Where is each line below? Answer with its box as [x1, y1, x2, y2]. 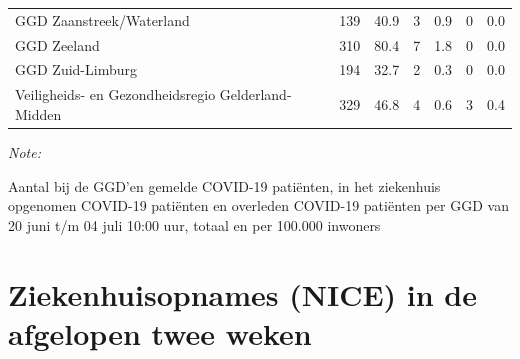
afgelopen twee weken [8, 312, 312, 353]
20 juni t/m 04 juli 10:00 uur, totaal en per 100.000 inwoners [8, 214, 381, 235]
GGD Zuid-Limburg [15, 59, 137, 80]
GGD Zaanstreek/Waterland [15, 9, 190, 30]
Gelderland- [219, 84, 292, 105]
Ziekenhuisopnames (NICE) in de [8, 273, 478, 314]
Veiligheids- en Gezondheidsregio [15, 84, 216, 105]
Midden [15, 103, 62, 124]
